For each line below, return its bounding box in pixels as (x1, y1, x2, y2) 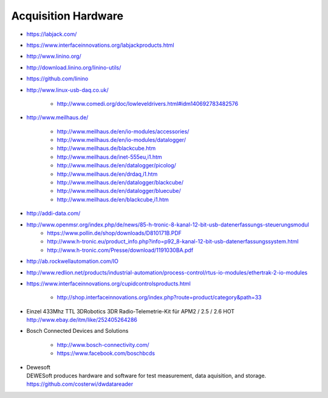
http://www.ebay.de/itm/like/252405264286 (26, 316, 138, 324)
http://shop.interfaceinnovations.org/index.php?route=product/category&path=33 (56, 294, 262, 301)
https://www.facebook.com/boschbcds (56, 350, 155, 357)
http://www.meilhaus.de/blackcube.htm (56, 145, 156, 152)
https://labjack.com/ (26, 30, 77, 38)
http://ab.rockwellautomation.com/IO (26, 257, 118, 265)
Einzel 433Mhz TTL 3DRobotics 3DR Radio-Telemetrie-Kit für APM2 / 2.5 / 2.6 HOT (26, 307, 235, 315)
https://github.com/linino (26, 75, 89, 82)
